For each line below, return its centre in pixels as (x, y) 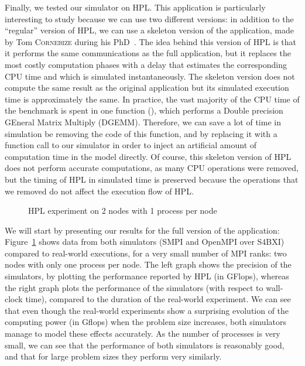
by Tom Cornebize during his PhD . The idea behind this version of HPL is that (150, 41)
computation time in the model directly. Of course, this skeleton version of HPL (148, 156)
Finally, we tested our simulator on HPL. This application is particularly (135, 7)
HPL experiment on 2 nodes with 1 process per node (123, 211)
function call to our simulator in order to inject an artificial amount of (131, 145)
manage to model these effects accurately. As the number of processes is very (143, 333)
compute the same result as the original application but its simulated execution (147, 88)
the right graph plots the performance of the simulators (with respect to (134, 287)
